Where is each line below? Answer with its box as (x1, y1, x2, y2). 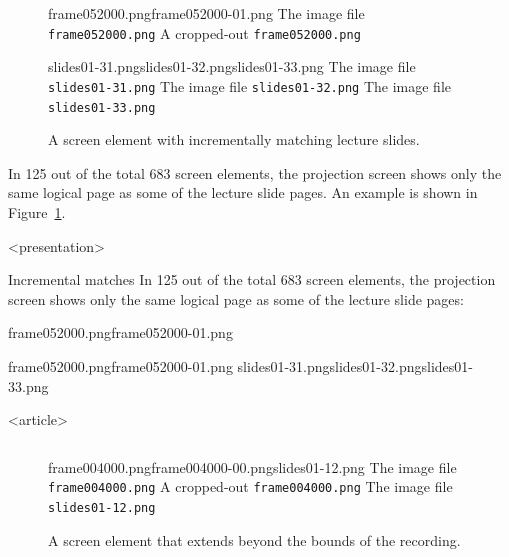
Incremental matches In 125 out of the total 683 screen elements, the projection (8, 269, 496, 290)
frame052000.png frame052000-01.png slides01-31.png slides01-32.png (8, 355, 422, 376)
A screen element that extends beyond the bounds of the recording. (48, 529, 461, 550)
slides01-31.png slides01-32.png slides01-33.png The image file (48, 56, 416, 77)
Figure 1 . (8, 201, 66, 222)
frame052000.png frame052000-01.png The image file (48, 3, 365, 23)
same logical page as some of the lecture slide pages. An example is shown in (8, 182, 478, 203)
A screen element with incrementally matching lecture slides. (48, 129, 420, 150)
